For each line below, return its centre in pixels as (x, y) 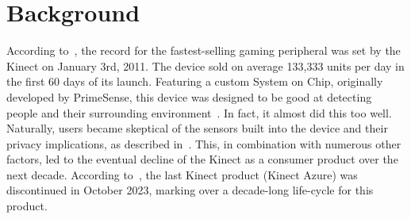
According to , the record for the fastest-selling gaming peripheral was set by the (204, 50)
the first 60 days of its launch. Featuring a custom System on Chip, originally (195, 81)
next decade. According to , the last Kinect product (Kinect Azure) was (182, 174)
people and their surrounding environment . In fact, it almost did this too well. (199, 112)
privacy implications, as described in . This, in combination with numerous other (204, 143)
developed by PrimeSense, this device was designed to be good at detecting (189, 96)
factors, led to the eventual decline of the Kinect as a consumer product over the (202, 159)
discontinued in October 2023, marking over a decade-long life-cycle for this (190, 190)
